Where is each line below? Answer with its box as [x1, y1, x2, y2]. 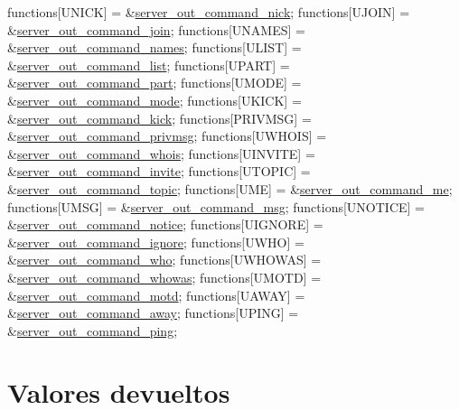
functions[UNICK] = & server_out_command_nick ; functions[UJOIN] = [7, 3, 410, 21]
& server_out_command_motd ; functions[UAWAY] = [7, 285, 305, 304]
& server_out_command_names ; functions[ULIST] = [7, 38, 302, 57]
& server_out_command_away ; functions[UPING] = [7, 303, 299, 322]
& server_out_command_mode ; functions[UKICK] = [7, 90, 302, 109]
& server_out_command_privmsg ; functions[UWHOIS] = [7, 126, 327, 145]
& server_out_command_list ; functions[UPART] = [7, 55, 290, 74]
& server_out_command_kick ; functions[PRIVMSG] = [7, 108, 312, 127]
